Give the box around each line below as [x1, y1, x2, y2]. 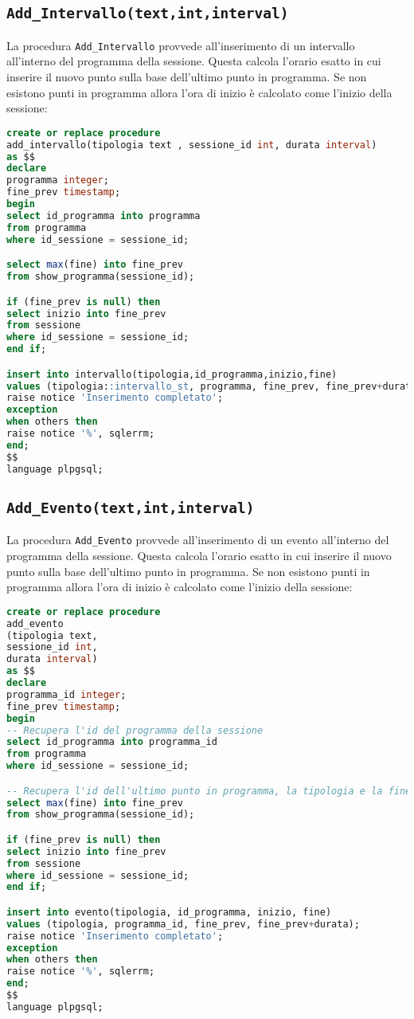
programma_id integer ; [6, 688, 127, 700]
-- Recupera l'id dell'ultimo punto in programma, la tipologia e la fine [6, 785, 412, 797]
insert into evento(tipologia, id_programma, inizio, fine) [6, 906, 332, 918]
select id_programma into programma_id [6, 736, 217, 748]
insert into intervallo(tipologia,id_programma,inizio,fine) [6, 368, 338, 380]
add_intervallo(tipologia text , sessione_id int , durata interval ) [6, 139, 377, 151]
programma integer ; [6, 174, 109, 186]
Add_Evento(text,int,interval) [6, 499, 255, 516]
